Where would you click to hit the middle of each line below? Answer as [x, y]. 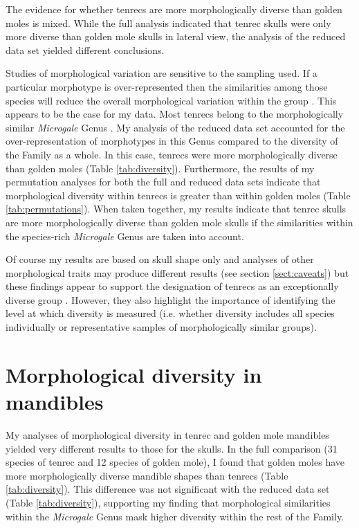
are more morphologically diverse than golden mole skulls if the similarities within [179, 222]
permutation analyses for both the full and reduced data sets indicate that [163, 182]
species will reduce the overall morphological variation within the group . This [171, 100]
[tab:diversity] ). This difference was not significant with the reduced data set [168, 489]
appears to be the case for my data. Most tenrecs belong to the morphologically [175, 114]
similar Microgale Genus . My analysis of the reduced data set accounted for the [175, 127]
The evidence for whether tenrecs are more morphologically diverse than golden [174, 9]
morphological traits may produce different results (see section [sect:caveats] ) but [177, 272]
